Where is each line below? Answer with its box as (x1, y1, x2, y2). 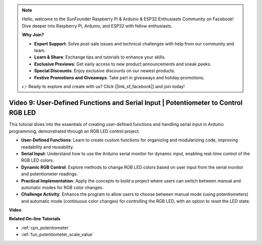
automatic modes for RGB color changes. (21, 184, 104, 190)
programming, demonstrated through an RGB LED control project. (9, 128, 140, 134)
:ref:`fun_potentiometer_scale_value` (21, 231, 94, 237)
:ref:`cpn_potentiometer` (21, 225, 70, 230)
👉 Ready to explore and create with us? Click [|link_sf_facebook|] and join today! (22, 83, 185, 89)
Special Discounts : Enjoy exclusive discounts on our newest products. (34, 68, 176, 74)
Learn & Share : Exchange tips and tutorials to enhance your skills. (34, 54, 166, 60)
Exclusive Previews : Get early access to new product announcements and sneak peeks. (34, 61, 212, 67)
